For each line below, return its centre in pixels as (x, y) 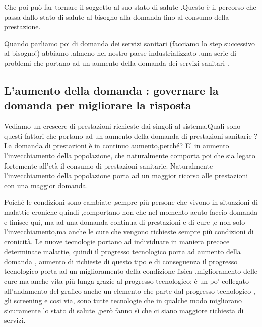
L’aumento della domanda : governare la (111, 90)
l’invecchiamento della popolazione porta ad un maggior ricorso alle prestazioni (126, 175)
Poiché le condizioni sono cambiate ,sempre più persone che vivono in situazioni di (131, 202)
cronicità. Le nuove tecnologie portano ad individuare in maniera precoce (117, 241)
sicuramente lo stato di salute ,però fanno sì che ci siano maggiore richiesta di (124, 310)
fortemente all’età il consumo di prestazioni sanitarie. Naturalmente (109, 165)
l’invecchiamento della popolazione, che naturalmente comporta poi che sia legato (130, 155)
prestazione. (22, 26)
